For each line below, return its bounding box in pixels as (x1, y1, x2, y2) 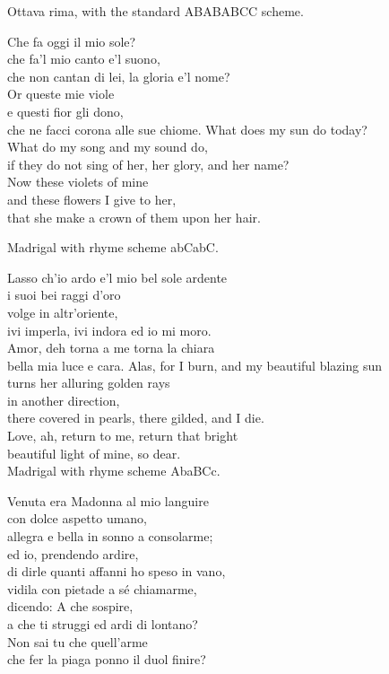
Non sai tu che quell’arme (7, 632, 148, 651)
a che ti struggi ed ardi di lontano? (7, 615, 198, 633)
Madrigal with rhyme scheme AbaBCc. (7, 461, 220, 480)
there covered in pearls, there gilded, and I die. (7, 408, 264, 427)
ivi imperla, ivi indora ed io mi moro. (7, 320, 212, 339)
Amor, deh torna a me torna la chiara (7, 338, 215, 357)
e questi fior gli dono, (7, 101, 124, 120)
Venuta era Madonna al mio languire (7, 491, 209, 510)
